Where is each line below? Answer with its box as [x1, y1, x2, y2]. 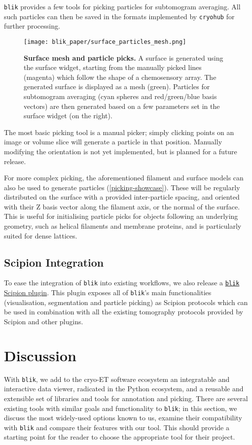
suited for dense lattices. [4, 230, 77, 240]
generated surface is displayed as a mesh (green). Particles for [24, 81, 210, 92]
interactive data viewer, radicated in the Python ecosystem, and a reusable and [4, 383, 244, 394]
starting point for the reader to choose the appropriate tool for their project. [4, 432, 235, 442]
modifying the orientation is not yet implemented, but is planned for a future [4, 146, 237, 156]
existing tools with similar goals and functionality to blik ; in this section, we [4, 403, 237, 413]
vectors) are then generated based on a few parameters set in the [24, 101, 220, 111]
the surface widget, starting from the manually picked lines [24, 62, 202, 72]
